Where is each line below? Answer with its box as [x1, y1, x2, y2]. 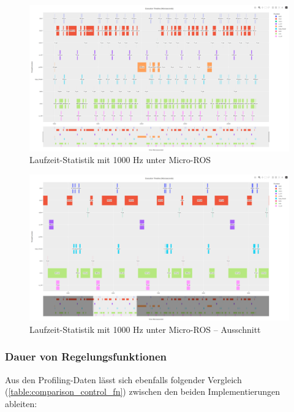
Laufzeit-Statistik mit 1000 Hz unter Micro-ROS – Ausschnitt [29, 322, 261, 335]
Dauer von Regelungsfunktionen [5, 349, 167, 364]
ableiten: [5, 397, 37, 410]
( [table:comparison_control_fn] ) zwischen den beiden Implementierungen [5, 385, 281, 398]
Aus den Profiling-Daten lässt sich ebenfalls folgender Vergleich [5, 373, 242, 386]
